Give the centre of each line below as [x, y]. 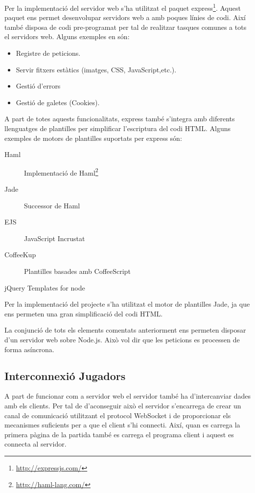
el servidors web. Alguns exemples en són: [67, 36]
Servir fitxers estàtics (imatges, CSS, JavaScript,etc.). [96, 69]
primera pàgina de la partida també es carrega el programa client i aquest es [119, 434]
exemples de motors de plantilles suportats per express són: [93, 138]
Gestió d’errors [38, 86]
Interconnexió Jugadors [65, 375]
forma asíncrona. [29, 349]
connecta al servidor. [35, 444]
